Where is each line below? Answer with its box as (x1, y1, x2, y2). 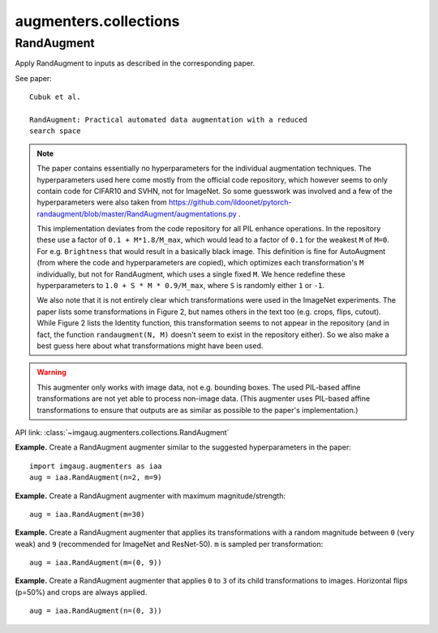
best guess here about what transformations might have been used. (36, 341, 264, 351)
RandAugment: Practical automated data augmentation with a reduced (29, 114, 307, 124)
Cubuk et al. (29, 93, 81, 101)
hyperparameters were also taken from (36, 197, 168, 207)
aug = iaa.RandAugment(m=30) (29, 510, 145, 519)
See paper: (15, 73, 52, 83)
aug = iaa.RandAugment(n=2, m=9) (29, 473, 162, 482)
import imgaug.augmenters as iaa (29, 461, 162, 471)
